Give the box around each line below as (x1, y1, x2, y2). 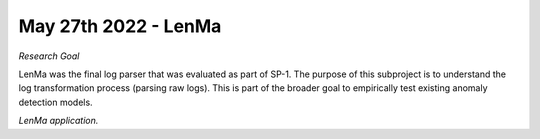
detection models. (18, 96, 94, 108)
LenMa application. (18, 115, 99, 127)
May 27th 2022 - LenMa (18, 15, 222, 37)
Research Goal (18, 50, 80, 62)
